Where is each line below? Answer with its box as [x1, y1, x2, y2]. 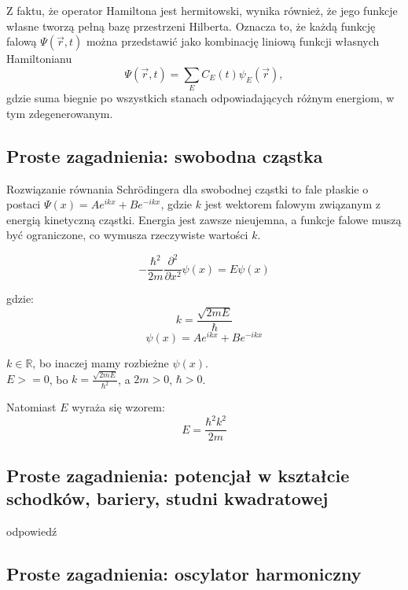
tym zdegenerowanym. [6, 105, 113, 121]
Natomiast [6, 399, 57, 415]
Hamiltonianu [6, 50, 72, 67]
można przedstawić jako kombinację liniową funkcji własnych [86, 33, 380, 50]
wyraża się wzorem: [72, 399, 165, 415]
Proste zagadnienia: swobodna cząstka [6, 143, 323, 168]
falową [6, 33, 37, 50]
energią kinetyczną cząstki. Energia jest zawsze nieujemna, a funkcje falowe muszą [6, 211, 402, 227]
